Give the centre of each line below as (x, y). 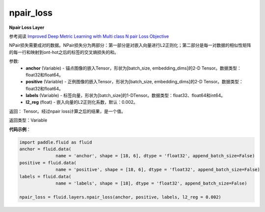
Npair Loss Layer (27, 27)
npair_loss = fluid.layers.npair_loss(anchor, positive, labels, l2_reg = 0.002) (120, 197)
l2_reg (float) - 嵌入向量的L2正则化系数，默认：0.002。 (82, 102)
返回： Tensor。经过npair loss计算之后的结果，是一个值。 (67, 111)
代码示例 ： (20, 129)
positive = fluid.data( (48, 163)
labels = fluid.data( (45, 177)
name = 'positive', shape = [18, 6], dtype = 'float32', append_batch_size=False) (158, 170)
